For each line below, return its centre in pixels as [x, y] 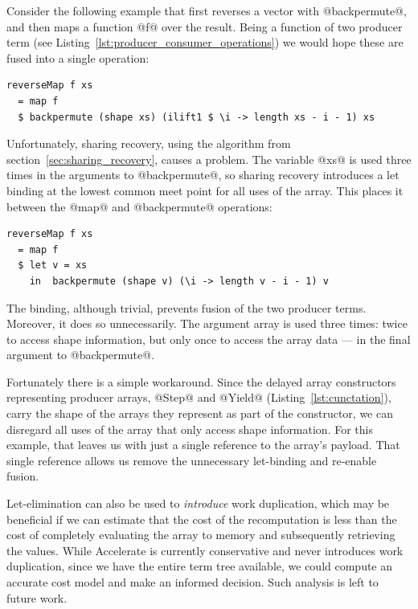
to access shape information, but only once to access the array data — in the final [209, 339]
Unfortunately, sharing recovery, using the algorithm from [149, 143]
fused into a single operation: [78, 57]
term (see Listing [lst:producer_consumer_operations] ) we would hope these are [205, 42]
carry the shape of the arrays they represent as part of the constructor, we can [200, 413]
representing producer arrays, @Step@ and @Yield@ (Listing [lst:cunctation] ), [199, 397]
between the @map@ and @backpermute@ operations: [139, 206]
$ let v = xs [53, 266]
